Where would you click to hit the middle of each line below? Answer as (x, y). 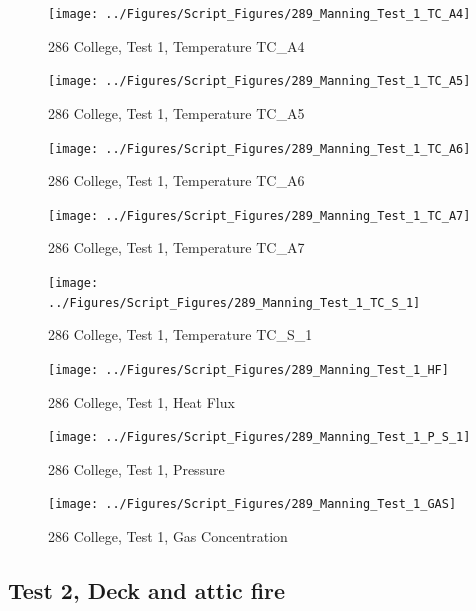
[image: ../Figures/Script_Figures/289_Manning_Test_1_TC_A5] (259, 81)
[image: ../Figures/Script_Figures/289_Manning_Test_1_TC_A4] (259, 14)
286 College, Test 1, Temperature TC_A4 (176, 45)
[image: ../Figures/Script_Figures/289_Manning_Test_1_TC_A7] (259, 215)
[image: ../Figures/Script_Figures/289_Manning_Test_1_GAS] (252, 504)
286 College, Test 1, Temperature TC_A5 (176, 112)
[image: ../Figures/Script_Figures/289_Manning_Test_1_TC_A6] (259, 148)
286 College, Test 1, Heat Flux (141, 401)
